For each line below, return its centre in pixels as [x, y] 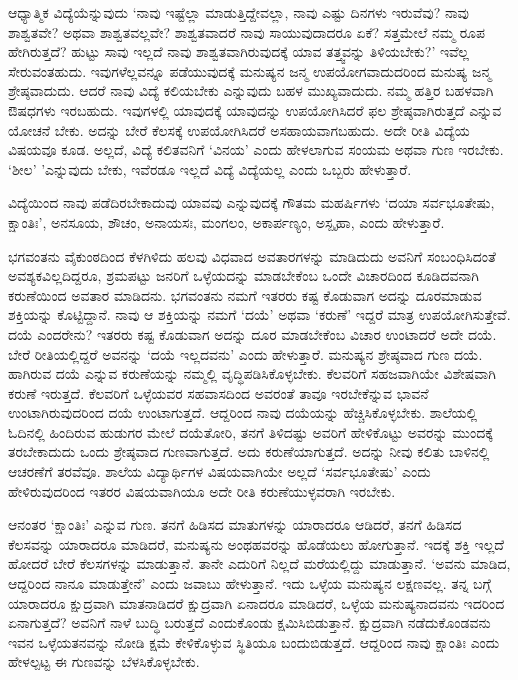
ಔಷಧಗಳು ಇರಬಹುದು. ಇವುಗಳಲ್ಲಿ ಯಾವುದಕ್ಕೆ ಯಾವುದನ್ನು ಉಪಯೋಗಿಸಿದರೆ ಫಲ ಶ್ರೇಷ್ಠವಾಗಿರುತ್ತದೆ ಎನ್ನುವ [255, 109]
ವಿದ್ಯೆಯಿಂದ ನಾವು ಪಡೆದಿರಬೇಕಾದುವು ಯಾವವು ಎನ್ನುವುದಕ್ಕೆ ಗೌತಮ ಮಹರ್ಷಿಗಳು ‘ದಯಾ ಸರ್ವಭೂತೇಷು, [251, 202]
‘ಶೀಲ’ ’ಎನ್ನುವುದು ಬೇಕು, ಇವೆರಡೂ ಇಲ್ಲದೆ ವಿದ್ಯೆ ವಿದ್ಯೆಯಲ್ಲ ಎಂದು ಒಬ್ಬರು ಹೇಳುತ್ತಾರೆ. [210, 168]
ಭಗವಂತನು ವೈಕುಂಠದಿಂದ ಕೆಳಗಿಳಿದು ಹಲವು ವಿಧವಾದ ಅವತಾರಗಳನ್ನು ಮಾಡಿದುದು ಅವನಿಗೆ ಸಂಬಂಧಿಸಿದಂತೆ [252, 255]
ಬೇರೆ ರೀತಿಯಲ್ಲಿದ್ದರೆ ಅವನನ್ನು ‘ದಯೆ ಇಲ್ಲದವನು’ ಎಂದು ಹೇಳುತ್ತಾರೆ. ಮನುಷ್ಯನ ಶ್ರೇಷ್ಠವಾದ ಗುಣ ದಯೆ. [245, 353]
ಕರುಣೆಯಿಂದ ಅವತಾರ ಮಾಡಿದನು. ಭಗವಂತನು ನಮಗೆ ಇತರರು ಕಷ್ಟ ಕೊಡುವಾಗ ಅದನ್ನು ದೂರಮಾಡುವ [245, 294]
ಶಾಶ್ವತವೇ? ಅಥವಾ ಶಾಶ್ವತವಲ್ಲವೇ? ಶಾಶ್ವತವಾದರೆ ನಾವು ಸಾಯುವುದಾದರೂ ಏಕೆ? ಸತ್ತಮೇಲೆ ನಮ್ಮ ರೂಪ [246, 31]
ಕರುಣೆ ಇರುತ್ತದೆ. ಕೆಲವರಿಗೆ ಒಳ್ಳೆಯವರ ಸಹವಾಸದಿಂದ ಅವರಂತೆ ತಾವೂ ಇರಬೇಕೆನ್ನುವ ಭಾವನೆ [218, 392]
